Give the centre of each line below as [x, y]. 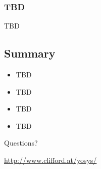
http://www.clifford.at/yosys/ [50, 160]
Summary [30, 53]
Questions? [21, 143]
